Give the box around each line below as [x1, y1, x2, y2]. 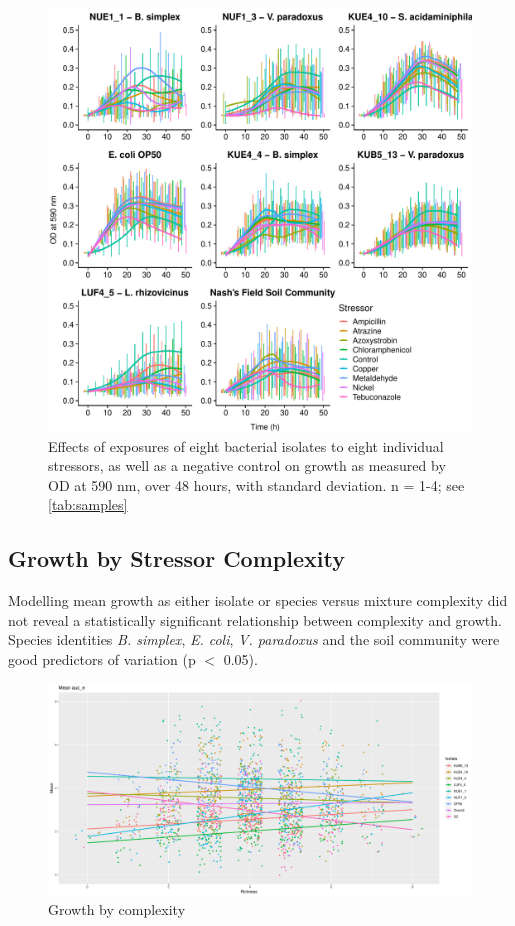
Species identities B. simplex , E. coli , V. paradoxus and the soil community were [8, 629, 500, 650]
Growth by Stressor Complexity [8, 543, 345, 574]
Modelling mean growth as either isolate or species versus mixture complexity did [8, 590, 508, 611]
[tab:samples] [48, 494, 128, 515]
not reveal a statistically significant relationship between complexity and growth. [8, 609, 502, 630]
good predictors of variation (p [8, 648, 196, 669]
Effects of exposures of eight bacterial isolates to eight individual [48, 435, 444, 456]
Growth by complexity [48, 899, 186, 920]
